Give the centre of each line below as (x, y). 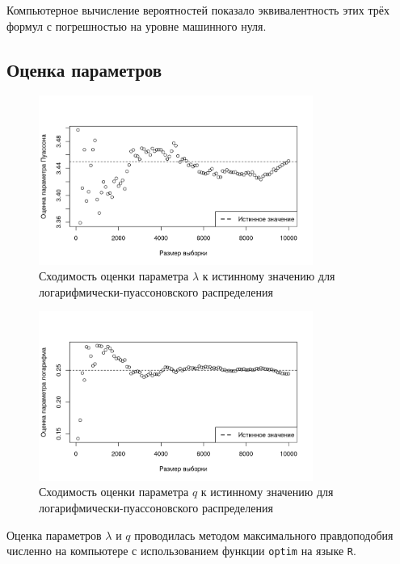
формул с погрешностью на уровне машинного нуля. (137, 25)
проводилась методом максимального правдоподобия (264, 535)
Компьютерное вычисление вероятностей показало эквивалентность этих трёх (198, 10)
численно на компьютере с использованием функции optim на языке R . (181, 551)
